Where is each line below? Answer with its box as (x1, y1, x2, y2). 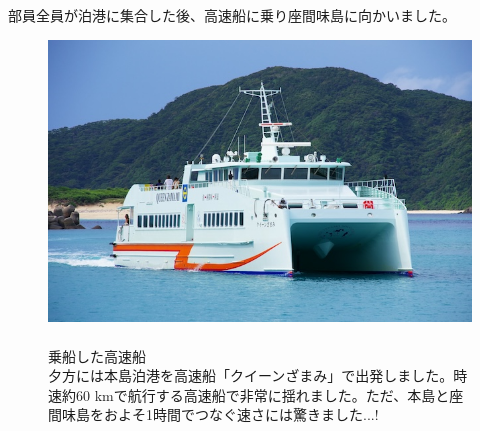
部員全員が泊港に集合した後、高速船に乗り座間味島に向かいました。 (8, 5, 456, 25)
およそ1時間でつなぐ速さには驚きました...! (103, 404, 379, 425)
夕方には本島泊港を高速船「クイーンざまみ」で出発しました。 (48, 365, 454, 386)
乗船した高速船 (48, 345, 146, 366)
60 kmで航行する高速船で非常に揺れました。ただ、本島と (75, 384, 450, 405)
